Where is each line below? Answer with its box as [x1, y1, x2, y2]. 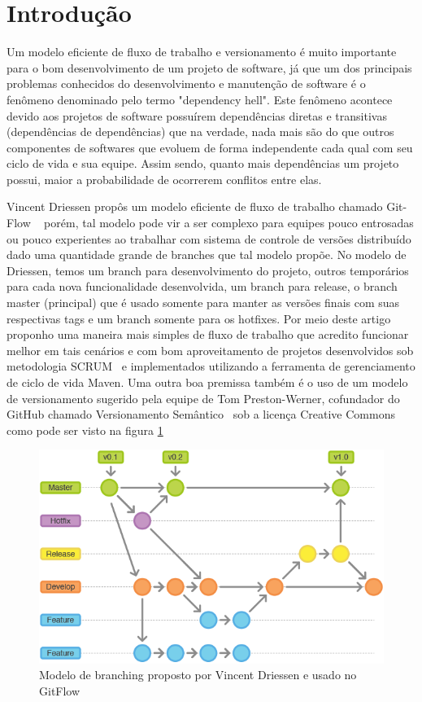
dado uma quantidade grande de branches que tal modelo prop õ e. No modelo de [7, 246, 407, 263]
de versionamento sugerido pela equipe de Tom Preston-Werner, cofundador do [7, 389, 400, 406]
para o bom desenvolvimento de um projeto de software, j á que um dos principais [7, 59, 412, 76]
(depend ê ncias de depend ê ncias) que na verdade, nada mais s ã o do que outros [7, 123, 394, 140]
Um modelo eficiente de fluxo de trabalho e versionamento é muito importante [7, 43, 397, 60]
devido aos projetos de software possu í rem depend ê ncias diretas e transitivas [7, 107, 387, 124]
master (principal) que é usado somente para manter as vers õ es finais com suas [7, 294, 400, 311]
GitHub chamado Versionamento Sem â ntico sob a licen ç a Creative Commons [7, 406, 395, 423]
